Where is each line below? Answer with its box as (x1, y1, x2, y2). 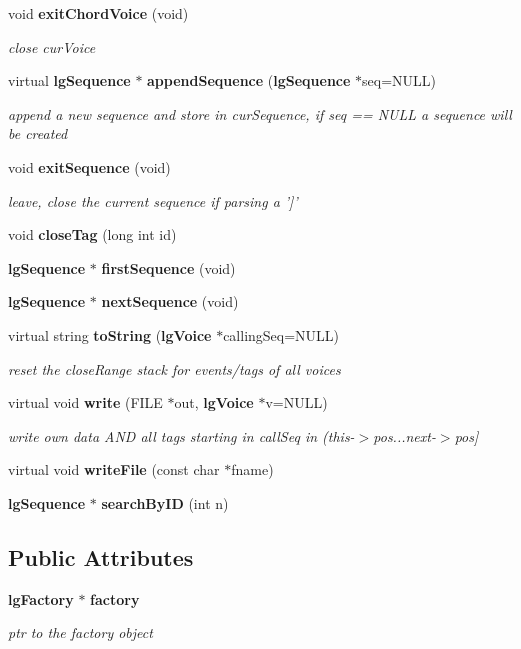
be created (8, 123, 68, 144)
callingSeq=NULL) (223, 324, 340, 345)
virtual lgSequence (8, 70, 131, 91)
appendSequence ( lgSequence (147, 70, 351, 91)
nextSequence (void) (101, 291, 239, 312)
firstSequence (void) (101, 257, 236, 278)
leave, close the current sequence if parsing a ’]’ (8, 190, 298, 211)
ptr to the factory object (8, 622, 153, 643)
